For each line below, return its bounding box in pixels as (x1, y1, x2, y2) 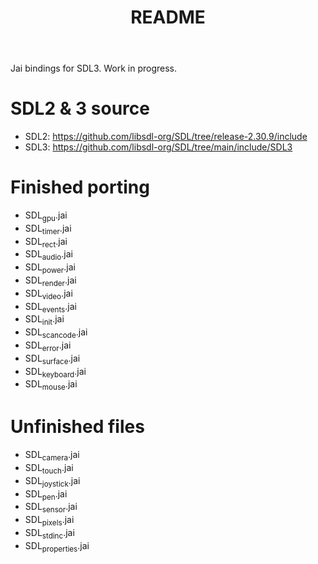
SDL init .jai (24, 313, 65, 328)
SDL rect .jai (24, 235, 68, 250)
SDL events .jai (24, 300, 77, 315)
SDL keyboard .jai (24, 365, 87, 380)
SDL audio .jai (24, 248, 73, 263)
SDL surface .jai (24, 352, 81, 366)
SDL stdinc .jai (24, 526, 75, 541)
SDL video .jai (24, 287, 73, 301)
